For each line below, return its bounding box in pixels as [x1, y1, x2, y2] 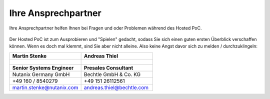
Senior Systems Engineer [12, 64, 74, 71]
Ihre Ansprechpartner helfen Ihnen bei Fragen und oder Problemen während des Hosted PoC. [9, 25, 202, 31]
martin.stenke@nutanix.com [12, 84, 78, 91]
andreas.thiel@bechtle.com [83, 84, 149, 91]
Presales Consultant [83, 64, 133, 71]
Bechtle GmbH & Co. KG [83, 70, 141, 77]
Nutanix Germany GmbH [12, 70, 70, 77]
